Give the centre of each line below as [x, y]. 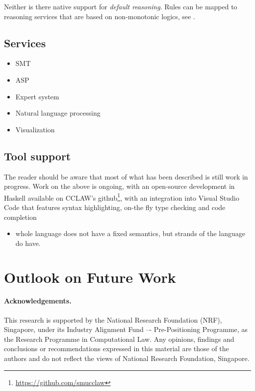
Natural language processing [58, 113]
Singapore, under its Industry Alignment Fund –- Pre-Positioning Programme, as [126, 329]
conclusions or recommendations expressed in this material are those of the [116, 348]
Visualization [35, 129]
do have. [28, 243]
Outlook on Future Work [90, 277]
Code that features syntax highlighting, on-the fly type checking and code [115, 207]
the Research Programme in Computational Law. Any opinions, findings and [119, 339]
